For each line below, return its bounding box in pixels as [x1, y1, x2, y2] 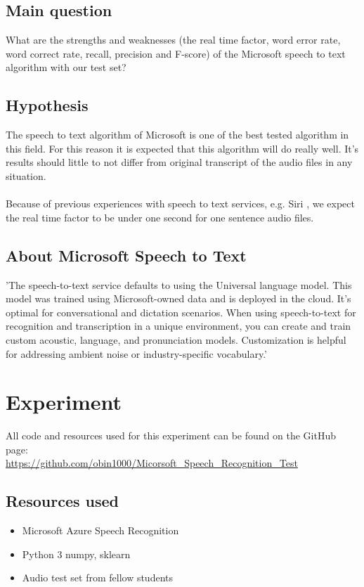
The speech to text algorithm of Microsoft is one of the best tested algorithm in [6, 127, 349, 142]
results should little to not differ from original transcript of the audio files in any [6, 155, 353, 169]
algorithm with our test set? [6, 60, 126, 75]
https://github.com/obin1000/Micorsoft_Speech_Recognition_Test [6, 456, 298, 470]
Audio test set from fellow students [22, 570, 174, 585]
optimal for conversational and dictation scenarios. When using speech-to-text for [6, 304, 356, 319]
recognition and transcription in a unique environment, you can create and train [6, 318, 351, 333]
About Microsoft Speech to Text [6, 244, 247, 266]
